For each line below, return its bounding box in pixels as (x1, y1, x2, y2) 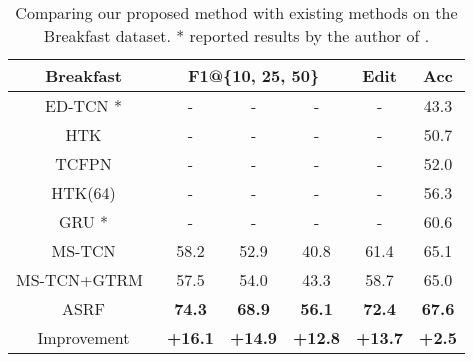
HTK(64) (51, 181, 116, 204)
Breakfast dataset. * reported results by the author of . (43, 24, 430, 47)
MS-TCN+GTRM (16, 268, 144, 291)
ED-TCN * (45, 94, 122, 117)
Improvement (37, 326, 130, 349)
